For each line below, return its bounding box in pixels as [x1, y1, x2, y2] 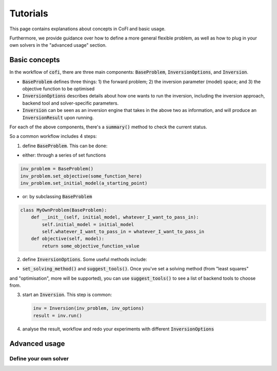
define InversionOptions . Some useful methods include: [22, 256, 147, 262]
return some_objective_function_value [42, 243, 140, 249]
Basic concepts [9, 55, 60, 64]
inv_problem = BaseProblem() [20, 166, 94, 172]
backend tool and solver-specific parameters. [22, 100, 119, 106]
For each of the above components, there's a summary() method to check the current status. [9, 124, 207, 130]
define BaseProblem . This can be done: [22, 143, 108, 149]
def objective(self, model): [31, 236, 105, 242]
